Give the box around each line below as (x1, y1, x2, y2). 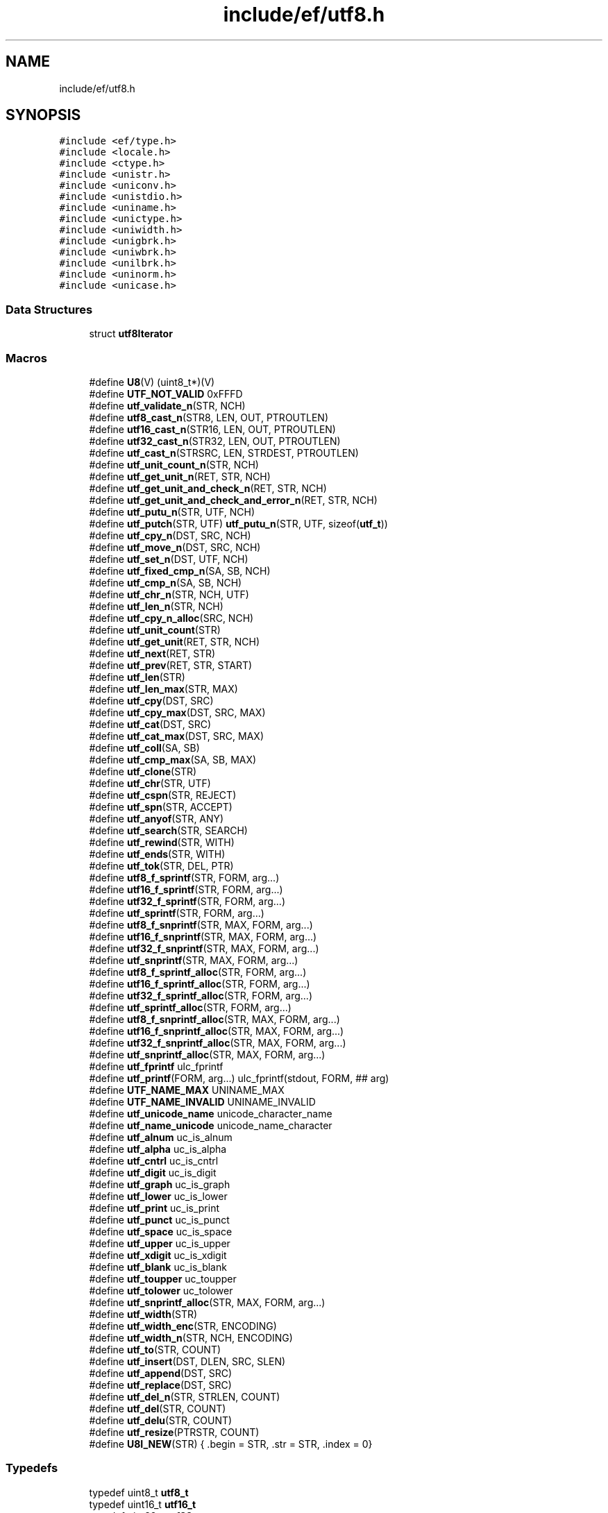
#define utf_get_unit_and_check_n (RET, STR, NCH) (89, 482, 327, 494)
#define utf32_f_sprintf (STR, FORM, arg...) (89, 895, 285, 907)
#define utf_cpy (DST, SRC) (89, 694, 214, 707)
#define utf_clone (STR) (89, 765, 197, 777)
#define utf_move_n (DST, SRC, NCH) (89, 541, 261, 553)
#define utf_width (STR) (89, 1308, 198, 1320)
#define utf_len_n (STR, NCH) (89, 600, 223, 612)
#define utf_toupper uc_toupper (89, 1272, 237, 1285)
